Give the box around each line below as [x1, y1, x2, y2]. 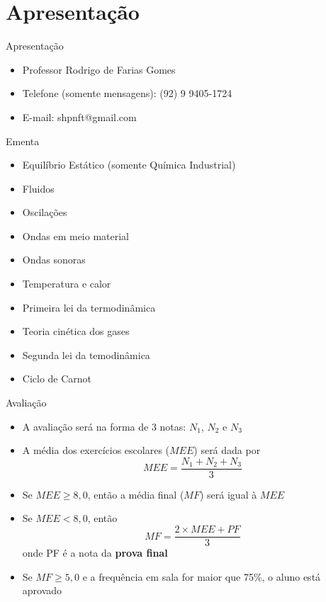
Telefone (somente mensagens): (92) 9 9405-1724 [22, 86, 232, 101]
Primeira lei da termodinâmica [22, 300, 156, 314]
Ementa [6, 133, 40, 148]
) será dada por [193, 443, 261, 458]
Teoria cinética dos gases [22, 324, 130, 339]
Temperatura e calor [22, 276, 111, 291]
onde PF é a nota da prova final [22, 545, 168, 560]
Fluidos [22, 181, 55, 195]
